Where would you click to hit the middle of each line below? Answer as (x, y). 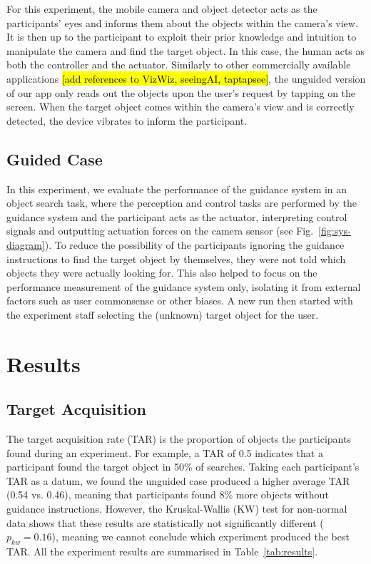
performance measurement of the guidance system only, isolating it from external (184, 286)
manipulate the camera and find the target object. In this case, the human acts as (186, 50)
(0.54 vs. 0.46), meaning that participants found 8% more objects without (168, 494)
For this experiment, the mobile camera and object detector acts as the (162, 9)
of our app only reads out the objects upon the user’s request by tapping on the (181, 92)
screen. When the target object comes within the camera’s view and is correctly (181, 107)
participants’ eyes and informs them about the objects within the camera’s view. (182, 22)
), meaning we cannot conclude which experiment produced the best (200, 537)
